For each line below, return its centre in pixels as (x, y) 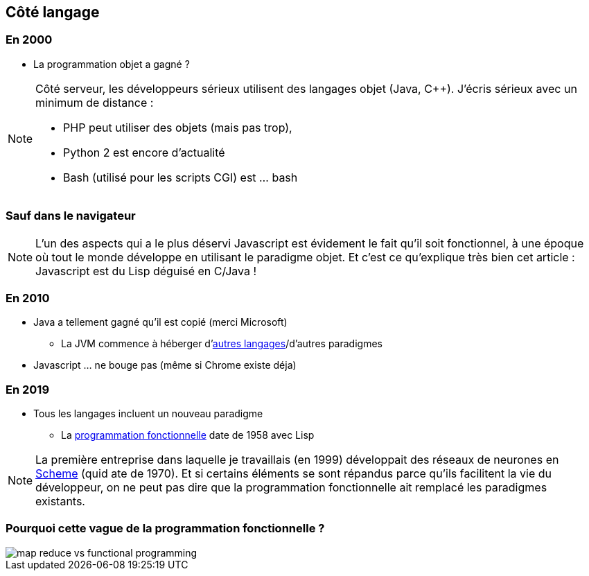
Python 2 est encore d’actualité (144, 152)
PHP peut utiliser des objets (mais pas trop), (178, 127)
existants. (60, 501)
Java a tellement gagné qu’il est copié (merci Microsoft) (160, 322)
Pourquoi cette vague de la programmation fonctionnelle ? (165, 529)
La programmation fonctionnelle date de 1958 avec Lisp (188, 435)
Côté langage (53, 12)
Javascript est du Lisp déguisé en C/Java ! (146, 271)
